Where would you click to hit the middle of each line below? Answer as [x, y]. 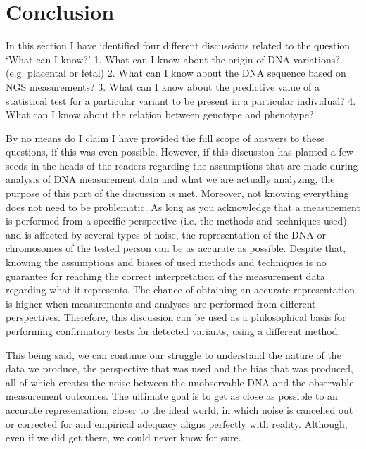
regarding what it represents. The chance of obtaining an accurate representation [180, 290]
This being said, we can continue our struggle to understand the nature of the [173, 354]
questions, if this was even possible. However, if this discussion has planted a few [179, 152]
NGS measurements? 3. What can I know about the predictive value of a [163, 86]
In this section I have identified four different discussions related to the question [178, 45]
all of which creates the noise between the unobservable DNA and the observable [180, 382]
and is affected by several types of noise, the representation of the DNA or [166, 234]
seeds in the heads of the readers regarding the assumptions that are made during [182, 165]
